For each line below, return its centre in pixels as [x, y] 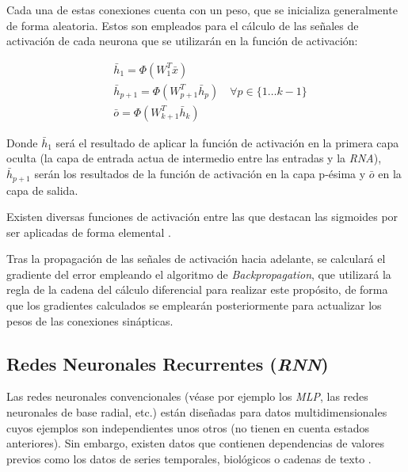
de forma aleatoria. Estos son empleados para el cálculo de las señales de [183, 25]
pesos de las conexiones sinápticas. [90, 320]
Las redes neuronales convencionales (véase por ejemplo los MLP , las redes [187, 396]
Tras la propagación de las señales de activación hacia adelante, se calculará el [196, 259]
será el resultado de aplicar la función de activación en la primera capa [227, 142]
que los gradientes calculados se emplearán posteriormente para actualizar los [194, 305]
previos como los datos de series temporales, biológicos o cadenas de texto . [189, 458]
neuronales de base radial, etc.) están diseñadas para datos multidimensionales [197, 412]
